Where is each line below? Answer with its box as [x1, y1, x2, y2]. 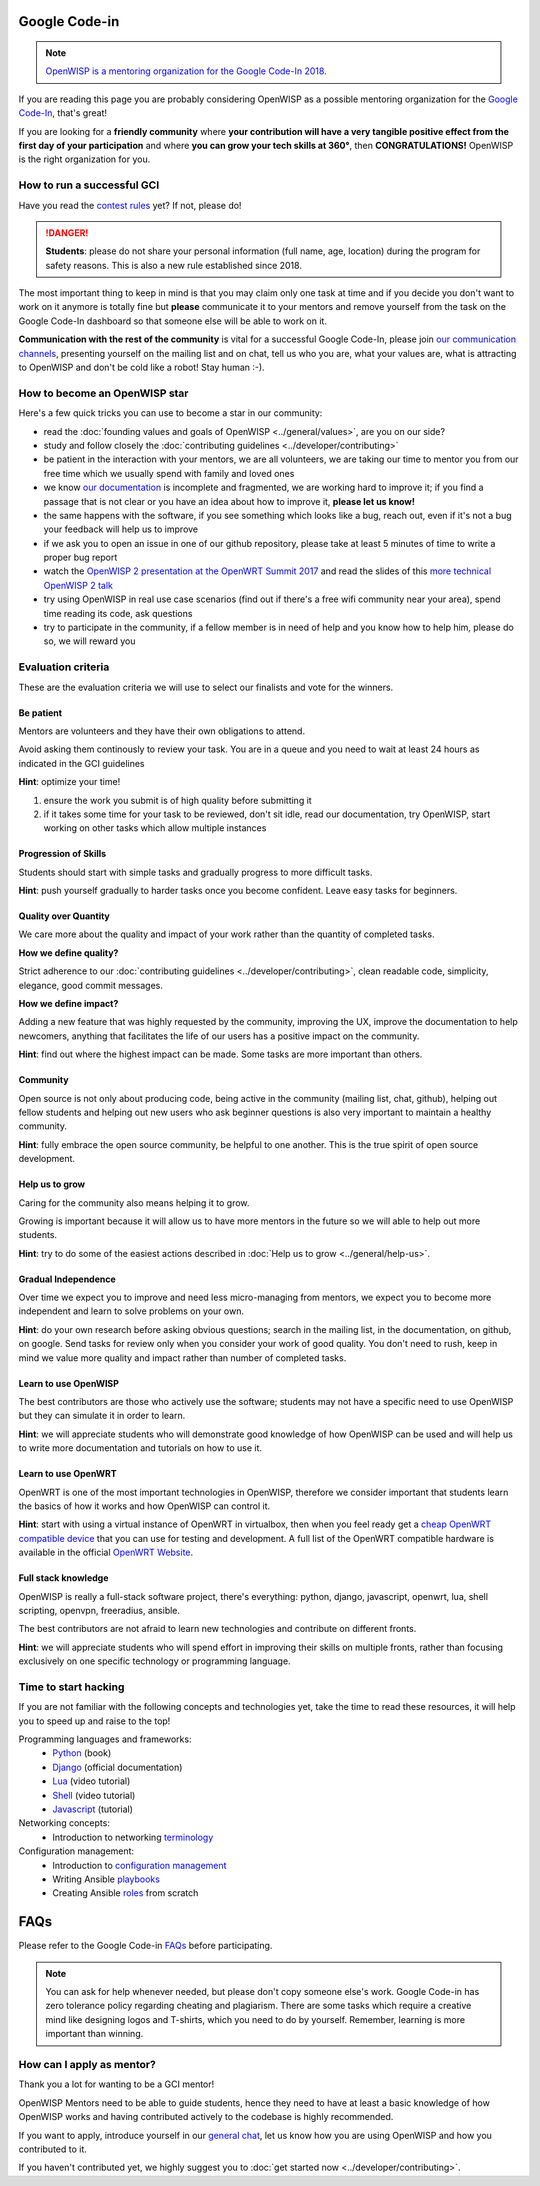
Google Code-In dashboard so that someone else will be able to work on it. [18, 315, 327, 327]
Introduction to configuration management [52, 1859, 227, 1871]
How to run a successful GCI [18, 178, 160, 192]
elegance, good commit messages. [18, 979, 164, 991]
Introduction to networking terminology [52, 1831, 214, 1843]
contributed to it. [18, 2143, 87, 2155]
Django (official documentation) [52, 1761, 183, 1773]
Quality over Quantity [18, 910, 110, 922]
